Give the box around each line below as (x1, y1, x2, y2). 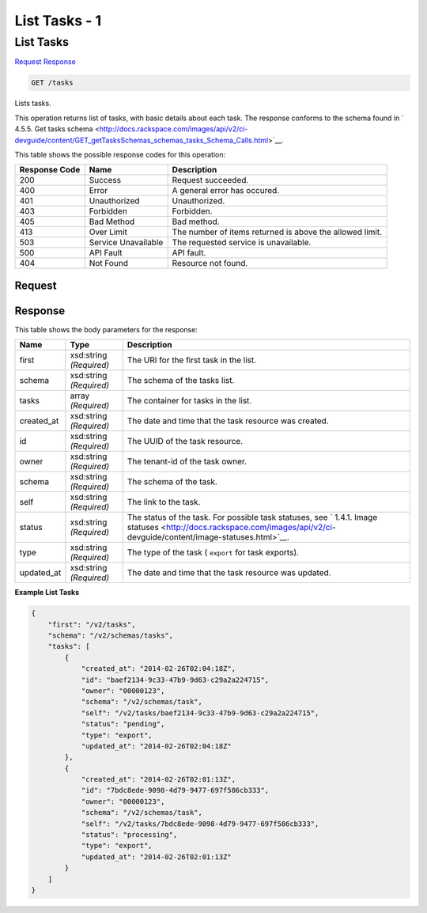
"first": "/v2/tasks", (47, 619, 136, 629)
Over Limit (89, 226, 128, 237)
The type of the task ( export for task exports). (127, 547, 300, 558)
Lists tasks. (14, 99, 51, 108)
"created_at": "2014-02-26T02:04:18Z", (81, 665, 236, 673)
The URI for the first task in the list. (127, 354, 257, 366)
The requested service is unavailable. (172, 237, 312, 248)
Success (89, 175, 122, 186)
